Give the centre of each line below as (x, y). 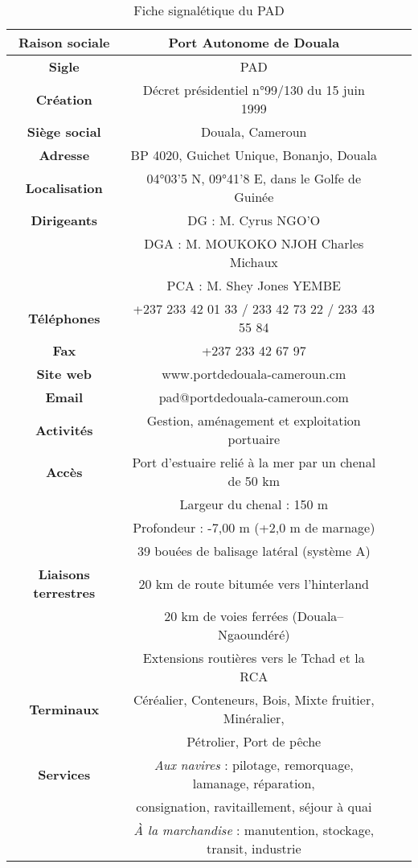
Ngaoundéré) (254, 634)
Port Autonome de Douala (254, 42)
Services (64, 774)
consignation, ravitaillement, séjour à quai (254, 806)
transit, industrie (254, 848)
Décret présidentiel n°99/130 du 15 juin (254, 90)
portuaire (254, 439)
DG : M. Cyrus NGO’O (254, 220)
